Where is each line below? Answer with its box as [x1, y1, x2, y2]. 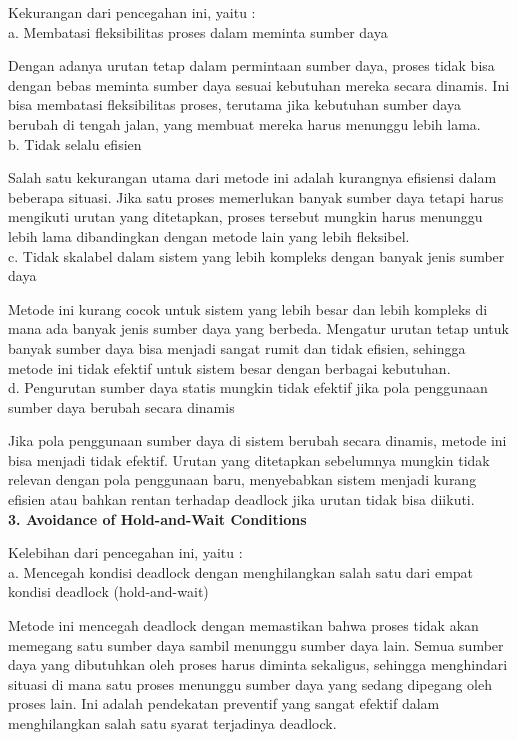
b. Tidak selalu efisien [8, 133, 142, 154]
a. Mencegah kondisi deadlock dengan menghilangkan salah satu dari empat [8, 561, 474, 582]
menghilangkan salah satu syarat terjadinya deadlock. [8, 713, 337, 733]
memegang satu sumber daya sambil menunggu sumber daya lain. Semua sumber [8, 634, 504, 655]
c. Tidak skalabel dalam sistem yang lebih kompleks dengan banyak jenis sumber [8, 245, 505, 266]
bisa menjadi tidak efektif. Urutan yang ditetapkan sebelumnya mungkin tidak [8, 449, 490, 470]
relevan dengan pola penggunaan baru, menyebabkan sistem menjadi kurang [8, 469, 477, 490]
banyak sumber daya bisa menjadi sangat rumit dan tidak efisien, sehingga [8, 337, 466, 358]
